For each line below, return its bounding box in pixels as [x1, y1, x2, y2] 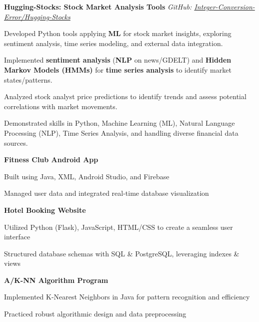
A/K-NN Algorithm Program [4, 274, 108, 285]
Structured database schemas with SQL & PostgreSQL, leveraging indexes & [4, 248, 239, 258]
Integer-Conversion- [194, 2, 255, 12]
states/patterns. [4, 74, 52, 85]
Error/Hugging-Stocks [4, 11, 70, 22]
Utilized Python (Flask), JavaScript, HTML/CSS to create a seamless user [4, 221, 233, 232]
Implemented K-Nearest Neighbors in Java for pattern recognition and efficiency [4, 291, 250, 302]
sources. [4, 137, 28, 148]
